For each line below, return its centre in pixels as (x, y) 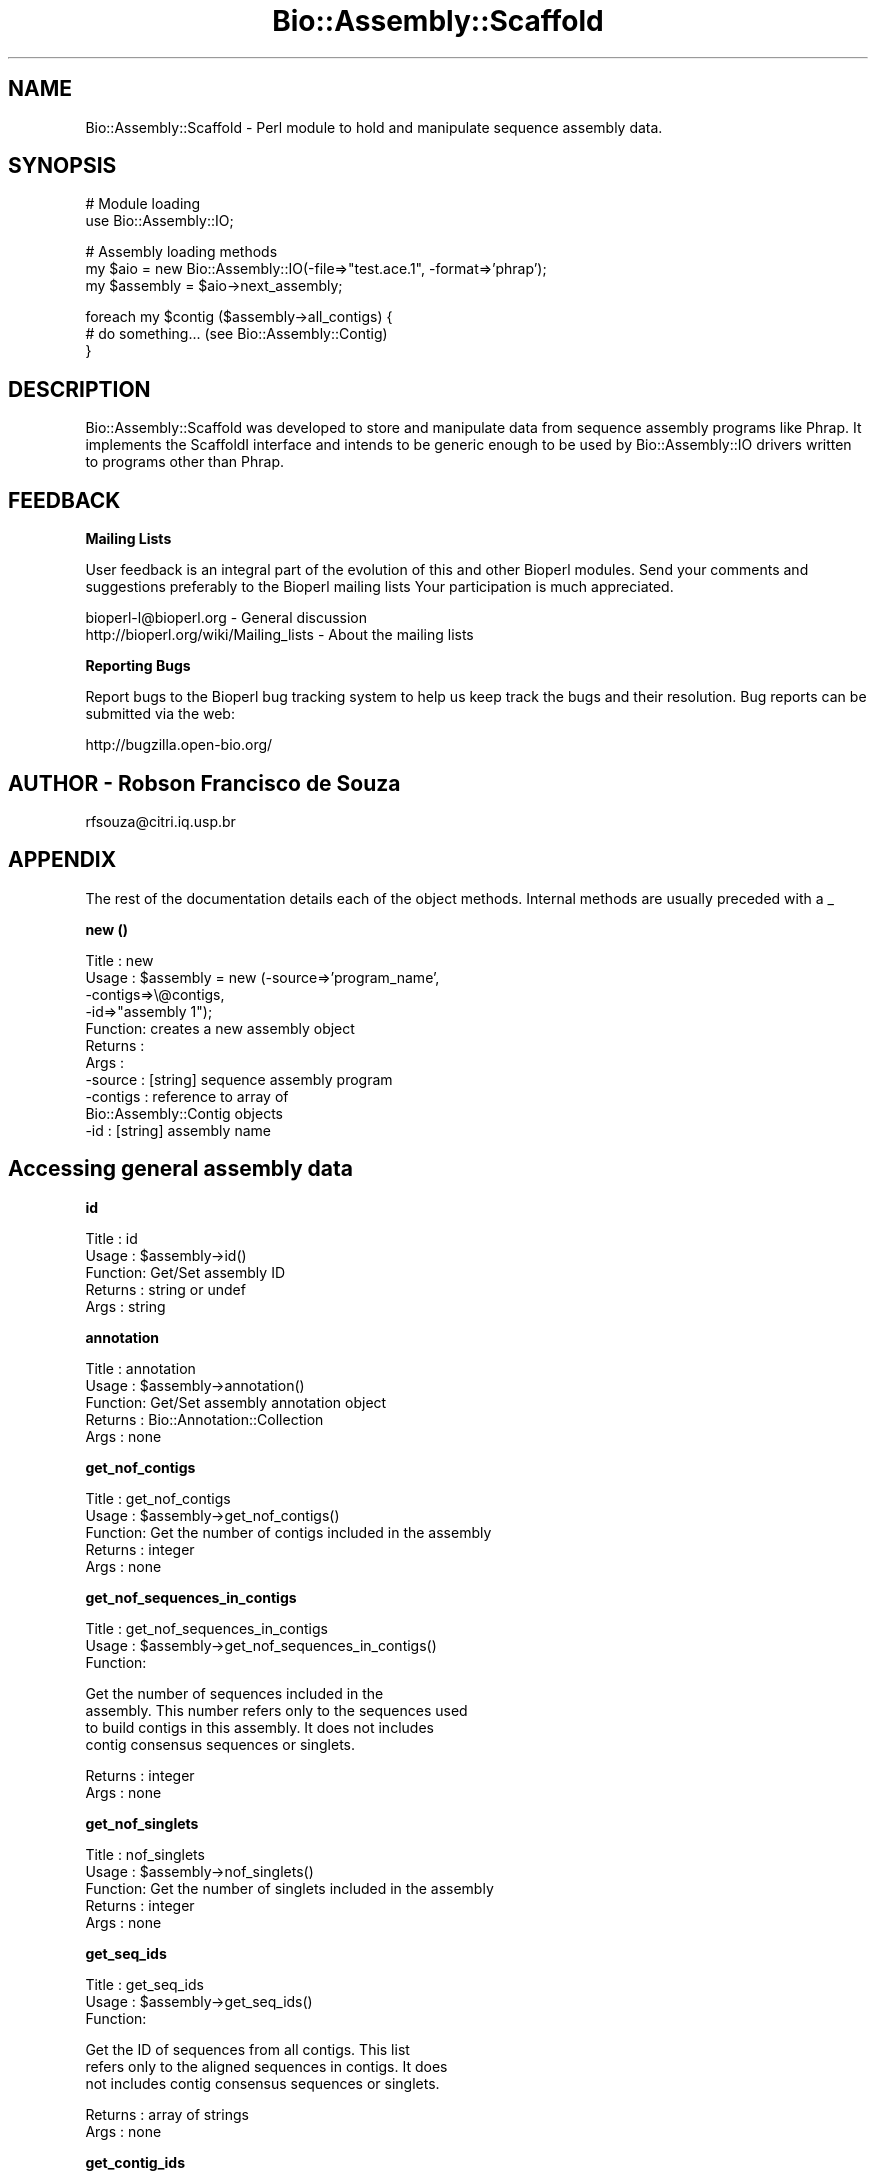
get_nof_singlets (142, 1823)
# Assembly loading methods (181, 252)
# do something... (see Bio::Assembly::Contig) (236, 334)
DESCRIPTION (79, 389)
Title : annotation (140, 1368)
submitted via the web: (160, 714)
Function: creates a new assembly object (220, 1028)
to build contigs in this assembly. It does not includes (259, 1727)
